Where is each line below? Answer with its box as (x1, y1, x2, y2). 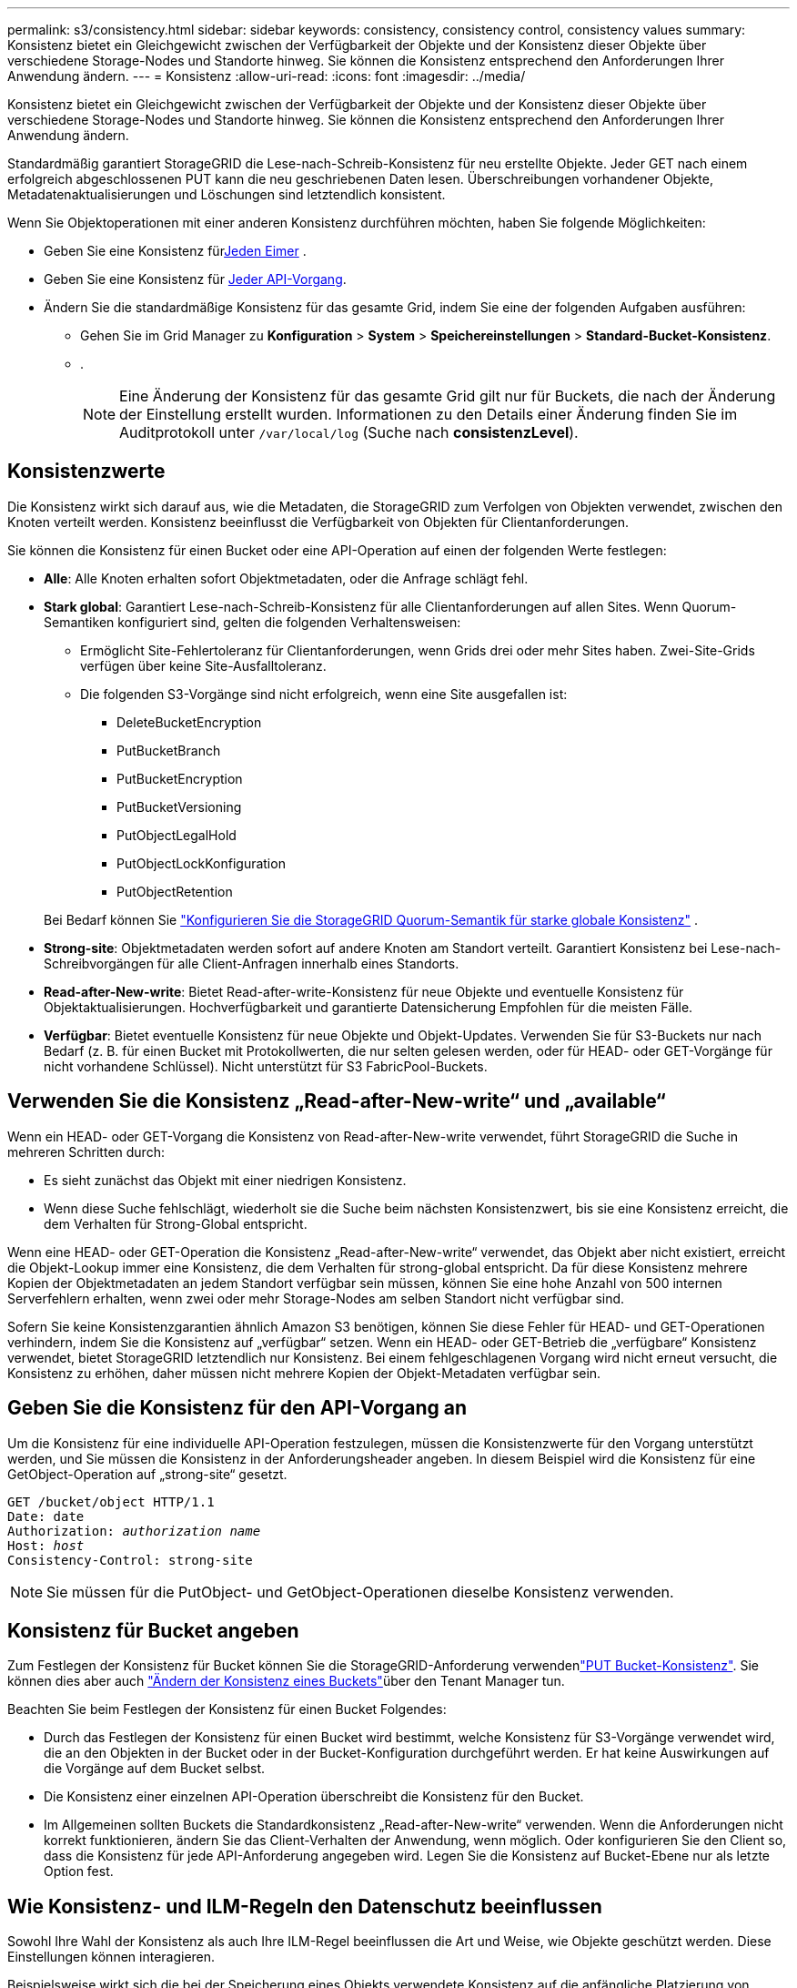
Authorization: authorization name (7, 1523, 261, 1538)
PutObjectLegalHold (116, 827, 237, 843)
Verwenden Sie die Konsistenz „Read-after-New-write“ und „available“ (7, 1090, 666, 1113)
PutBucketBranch (116, 742, 221, 758)
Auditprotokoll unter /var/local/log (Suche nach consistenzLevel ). (119, 423, 579, 441)
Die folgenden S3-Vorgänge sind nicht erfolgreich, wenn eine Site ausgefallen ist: (80, 685, 568, 702)
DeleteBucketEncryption (116, 714, 262, 730)
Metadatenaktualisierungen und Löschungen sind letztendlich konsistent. (7, 187, 446, 202)
